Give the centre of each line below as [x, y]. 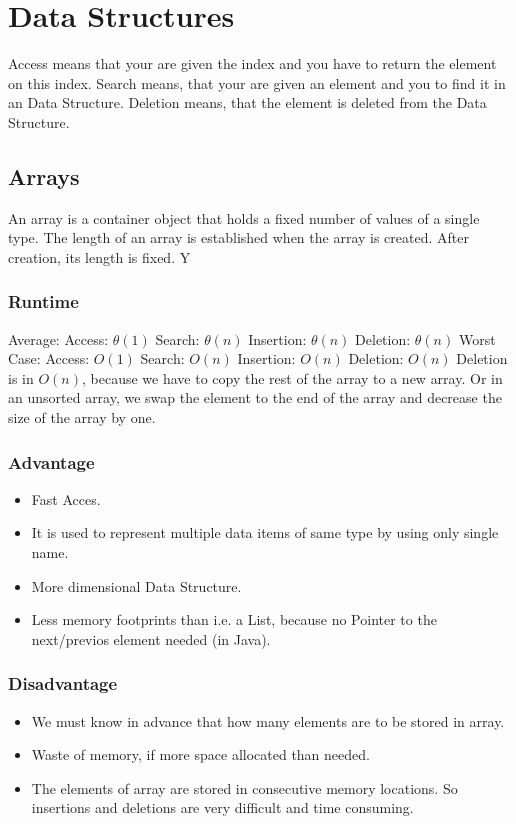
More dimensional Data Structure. [136, 585]
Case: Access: [49, 358]
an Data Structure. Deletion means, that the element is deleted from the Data [247, 102]
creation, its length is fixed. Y [99, 256]
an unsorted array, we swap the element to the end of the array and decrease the [255, 397]
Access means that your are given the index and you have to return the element [252, 63]
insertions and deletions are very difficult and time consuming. [222, 807]
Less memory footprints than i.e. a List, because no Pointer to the [234, 619]
